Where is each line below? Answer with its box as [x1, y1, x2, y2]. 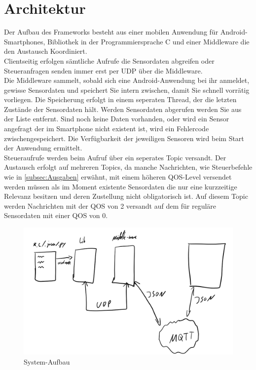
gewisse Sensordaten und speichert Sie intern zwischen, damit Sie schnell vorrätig [4, 84, 250, 95]
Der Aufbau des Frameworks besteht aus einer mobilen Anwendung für [4, 27, 219, 37]
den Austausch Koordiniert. [4, 46, 87, 56]
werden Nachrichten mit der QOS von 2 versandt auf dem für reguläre [4, 200, 217, 211]
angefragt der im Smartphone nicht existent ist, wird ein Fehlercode [4, 123, 209, 134]
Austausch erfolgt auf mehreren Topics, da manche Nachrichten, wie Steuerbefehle [4, 162, 253, 172]
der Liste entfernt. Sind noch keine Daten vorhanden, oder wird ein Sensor [4, 113, 229, 124]
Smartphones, [4, 36, 45, 46]
